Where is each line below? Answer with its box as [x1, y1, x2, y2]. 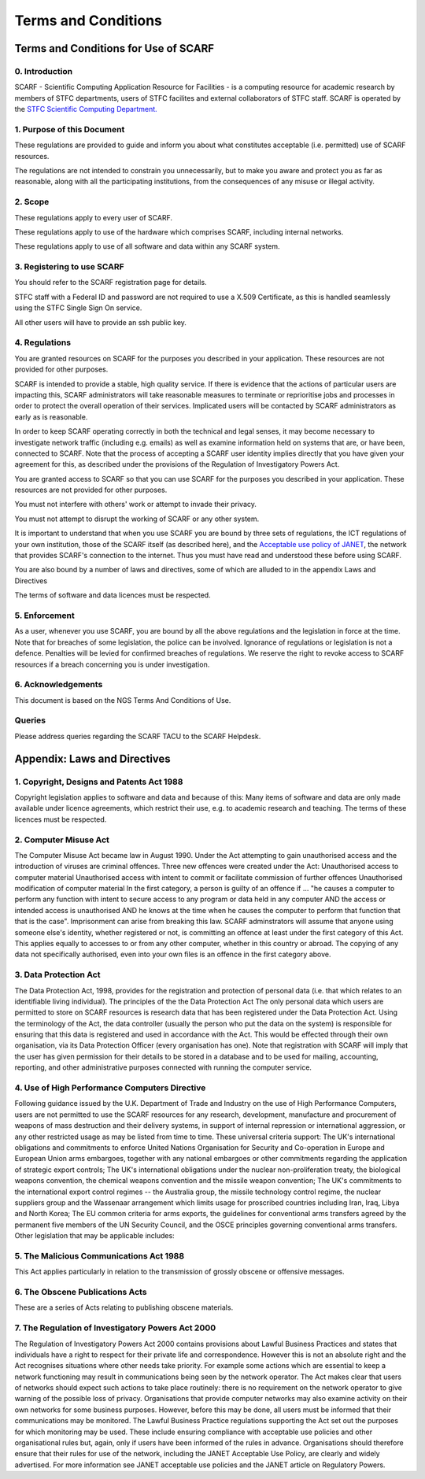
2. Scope [14, 197, 50, 208]
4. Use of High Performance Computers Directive [14, 1082, 206, 1093]
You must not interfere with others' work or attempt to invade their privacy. [14, 500, 257, 509]
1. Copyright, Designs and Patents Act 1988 [14, 776, 183, 787]
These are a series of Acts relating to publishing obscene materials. [14, 1303, 234, 1312]
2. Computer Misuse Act [14, 834, 110, 845]
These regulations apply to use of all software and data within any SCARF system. [14, 242, 280, 251]
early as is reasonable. [14, 412, 88, 421]
